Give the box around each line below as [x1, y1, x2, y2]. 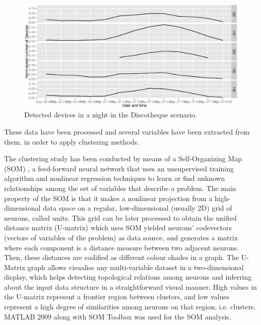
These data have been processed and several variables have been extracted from [4, 126, 250, 137]
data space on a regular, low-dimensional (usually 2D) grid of [43, 203, 232, 213]
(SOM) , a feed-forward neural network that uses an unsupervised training [4, 163, 234, 173]
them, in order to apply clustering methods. [4, 136, 139, 147]
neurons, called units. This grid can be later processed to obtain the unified [4, 212, 237, 223]
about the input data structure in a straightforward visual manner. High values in [4, 281, 257, 292]
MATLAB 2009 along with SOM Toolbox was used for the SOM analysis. [4, 311, 231, 321]
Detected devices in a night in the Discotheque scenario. [24, 109, 198, 120]
